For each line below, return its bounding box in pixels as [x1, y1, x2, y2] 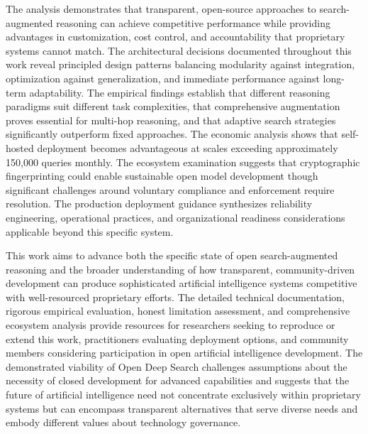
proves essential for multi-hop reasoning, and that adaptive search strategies [6, 112, 336, 127]
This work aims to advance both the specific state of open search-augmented [6, 248, 338, 263]
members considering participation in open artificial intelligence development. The [6, 345, 363, 360]
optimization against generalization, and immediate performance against [6, 70, 320, 85]
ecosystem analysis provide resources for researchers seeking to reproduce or [6, 318, 335, 332]
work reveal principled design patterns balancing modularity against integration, [6, 57, 355, 72]
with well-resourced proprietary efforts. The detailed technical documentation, [6, 289, 345, 304]
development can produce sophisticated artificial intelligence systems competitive [6, 276, 357, 291]
